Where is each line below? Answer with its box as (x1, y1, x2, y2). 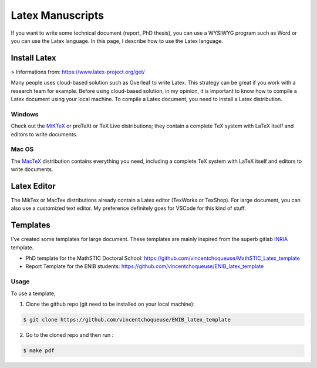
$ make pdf (23, 347, 55, 354)
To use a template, (11, 290, 56, 297)
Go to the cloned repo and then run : (25, 331, 114, 338)
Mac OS (11, 145, 34, 153)
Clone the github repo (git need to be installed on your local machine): (25, 300, 195, 307)
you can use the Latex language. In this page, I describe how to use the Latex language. (11, 37, 223, 44)
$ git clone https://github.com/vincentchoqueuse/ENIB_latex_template (23, 316, 231, 323)
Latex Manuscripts (11, 9, 104, 22)
